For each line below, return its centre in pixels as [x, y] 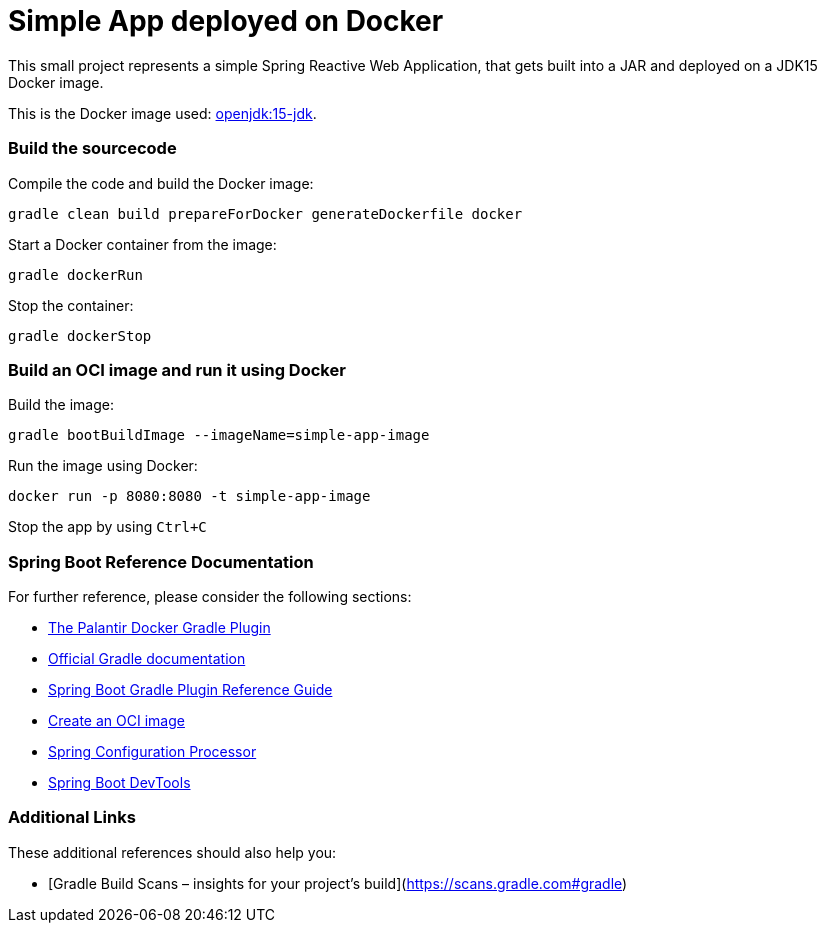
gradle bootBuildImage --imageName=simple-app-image [219, 435]
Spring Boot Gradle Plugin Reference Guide [190, 689]
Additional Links [72, 817]
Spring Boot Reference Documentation [161, 561]
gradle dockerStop [80, 335]
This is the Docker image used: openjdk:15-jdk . [162, 113]
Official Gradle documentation [147, 658]
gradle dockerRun [75, 274]
